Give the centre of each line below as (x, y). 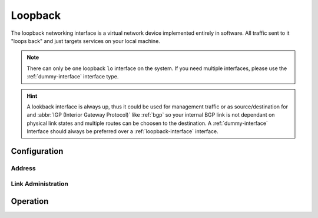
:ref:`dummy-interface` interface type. (73, 77)
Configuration (37, 151)
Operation (30, 201)
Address (23, 168)
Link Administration (40, 184)
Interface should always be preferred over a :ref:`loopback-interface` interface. (123, 131)
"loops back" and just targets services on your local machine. (85, 41)
